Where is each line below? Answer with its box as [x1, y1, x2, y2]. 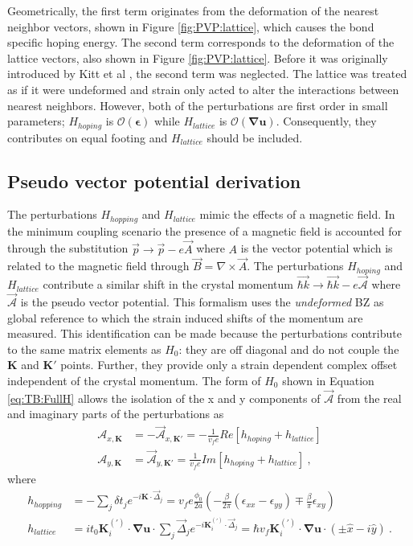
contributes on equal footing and [7, 129, 168, 146]
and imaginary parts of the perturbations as [7, 405, 224, 422]
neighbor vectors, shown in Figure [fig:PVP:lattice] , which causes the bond [7, 18, 374, 35]
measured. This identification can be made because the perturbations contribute [7, 325, 402, 342]
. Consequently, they [276, 113, 377, 129]
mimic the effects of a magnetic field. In [199, 206, 395, 223]
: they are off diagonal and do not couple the [178, 340, 399, 357]
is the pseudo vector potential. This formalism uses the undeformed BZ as [20, 293, 384, 310]
